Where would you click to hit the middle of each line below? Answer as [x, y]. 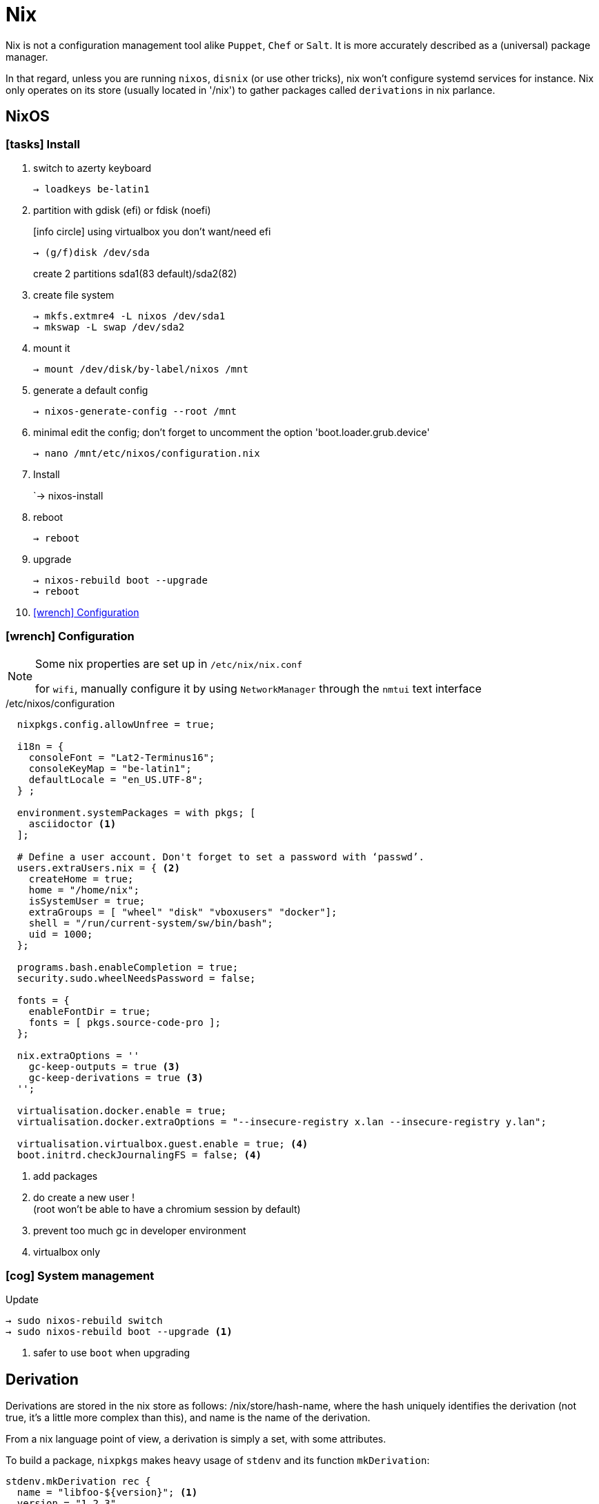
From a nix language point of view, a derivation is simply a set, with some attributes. [196, 1439]
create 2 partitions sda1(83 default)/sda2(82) [135, 273]
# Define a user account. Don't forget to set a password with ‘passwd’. [220, 857]
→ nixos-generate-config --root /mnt [135, 411]
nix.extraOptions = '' [78, 1055]
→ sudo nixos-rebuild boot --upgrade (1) [119, 1332]
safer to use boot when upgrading [112, 1353]
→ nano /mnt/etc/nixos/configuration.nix [147, 453]
